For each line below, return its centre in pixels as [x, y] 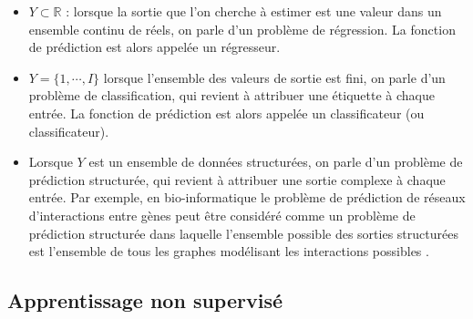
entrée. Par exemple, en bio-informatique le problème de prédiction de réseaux [247, 197]
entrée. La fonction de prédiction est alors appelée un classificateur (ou [226, 113]
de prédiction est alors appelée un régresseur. [154, 47]
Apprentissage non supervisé [145, 300]
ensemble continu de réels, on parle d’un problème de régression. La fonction [242, 29]
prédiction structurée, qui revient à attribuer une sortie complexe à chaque [237, 179]
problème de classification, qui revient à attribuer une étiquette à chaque [231, 95]
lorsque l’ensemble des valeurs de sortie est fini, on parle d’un [274, 77]
